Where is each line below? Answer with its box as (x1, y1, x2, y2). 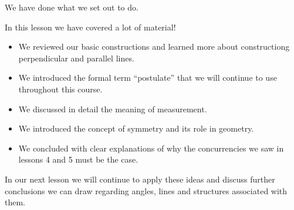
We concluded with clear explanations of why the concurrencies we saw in (18, 142, 284, 154)
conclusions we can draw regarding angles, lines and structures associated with (5, 184, 288, 197)
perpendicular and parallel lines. (18, 51, 134, 64)
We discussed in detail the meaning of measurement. (18, 102, 207, 115)
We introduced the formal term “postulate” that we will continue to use (18, 71, 277, 84)
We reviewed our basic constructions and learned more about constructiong (18, 40, 290, 53)
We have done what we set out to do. (5, 1, 138, 13)
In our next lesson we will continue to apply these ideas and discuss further (5, 173, 275, 185)
